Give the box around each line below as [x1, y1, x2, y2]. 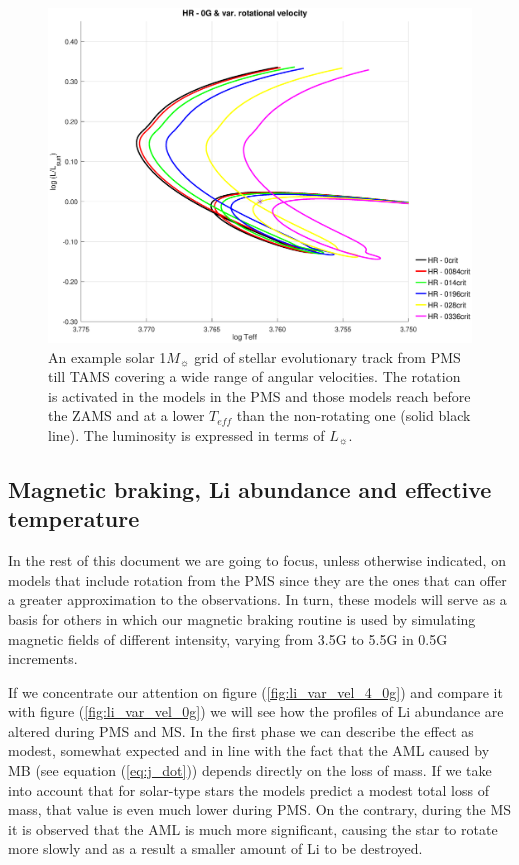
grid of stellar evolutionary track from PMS [194, 346, 461, 367]
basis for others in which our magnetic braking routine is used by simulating [8, 608, 476, 629]
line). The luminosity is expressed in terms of [48, 424, 325, 445]
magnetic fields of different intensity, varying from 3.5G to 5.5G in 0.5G [8, 628, 448, 649]
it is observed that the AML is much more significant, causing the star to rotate [8, 818, 498, 839]
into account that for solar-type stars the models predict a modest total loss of [8, 779, 489, 800]
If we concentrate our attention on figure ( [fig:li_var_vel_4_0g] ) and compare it [8, 681, 503, 702]
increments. [8, 648, 78, 669]
